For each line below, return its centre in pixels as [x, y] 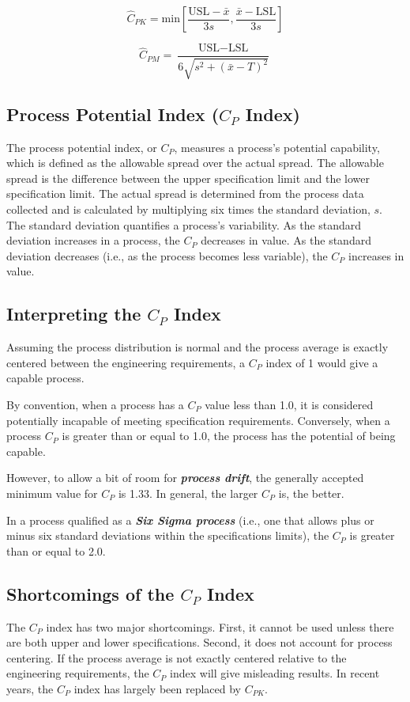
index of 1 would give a [322, 362]
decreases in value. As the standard [286, 240]
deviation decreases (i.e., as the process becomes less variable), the [167, 255]
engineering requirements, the [78, 673]
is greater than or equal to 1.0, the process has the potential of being [229, 436]
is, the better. [311, 493]
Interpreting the [74, 314]
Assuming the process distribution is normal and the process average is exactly [197, 347]
